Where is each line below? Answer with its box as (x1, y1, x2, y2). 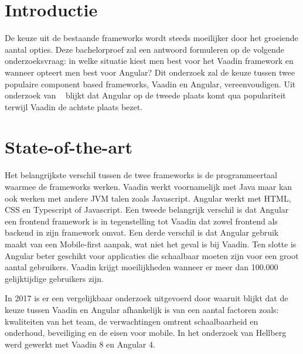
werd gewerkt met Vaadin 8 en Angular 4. (5, 338, 155, 350)
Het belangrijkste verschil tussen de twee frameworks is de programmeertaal (5, 169, 278, 181)
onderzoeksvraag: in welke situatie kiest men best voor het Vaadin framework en (5, 55, 294, 67)
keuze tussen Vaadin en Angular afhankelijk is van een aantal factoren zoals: (5, 303, 279, 315)
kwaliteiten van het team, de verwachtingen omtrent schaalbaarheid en (5, 315, 258, 327)
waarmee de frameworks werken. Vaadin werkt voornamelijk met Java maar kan (5, 181, 292, 192)
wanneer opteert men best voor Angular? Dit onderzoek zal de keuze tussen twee (5, 66, 295, 78)
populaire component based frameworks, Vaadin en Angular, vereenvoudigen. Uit (5, 77, 296, 90)
